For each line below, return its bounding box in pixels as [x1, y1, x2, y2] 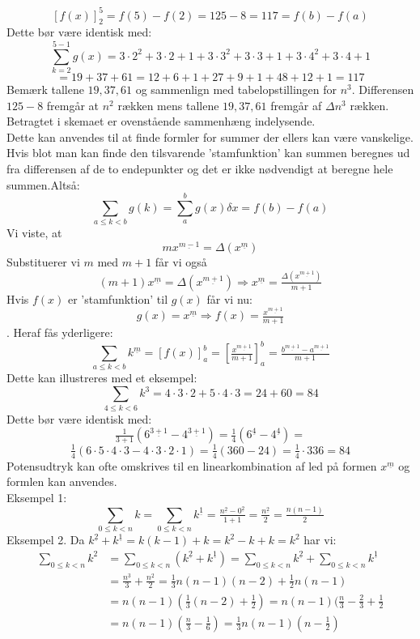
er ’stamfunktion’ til [67, 290, 168, 307]
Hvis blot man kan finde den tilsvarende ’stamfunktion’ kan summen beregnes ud [6, 144, 410, 161]
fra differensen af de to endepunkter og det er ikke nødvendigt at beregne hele [6, 160, 393, 177]
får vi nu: [206, 290, 252, 307]
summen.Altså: [6, 176, 80, 193]
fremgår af [270, 96, 322, 113]
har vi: [303, 531, 337, 548]
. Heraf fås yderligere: [6, 323, 113, 340]
